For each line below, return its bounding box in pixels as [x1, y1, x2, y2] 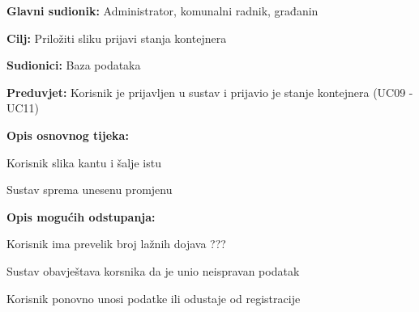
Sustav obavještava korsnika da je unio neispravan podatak [6, 262, 300, 279]
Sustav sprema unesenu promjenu [6, 181, 173, 198]
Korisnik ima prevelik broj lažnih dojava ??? [6, 235, 226, 252]
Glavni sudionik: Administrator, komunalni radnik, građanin [6, 2, 319, 19]
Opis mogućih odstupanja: [6, 208, 156, 225]
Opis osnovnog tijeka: [6, 126, 129, 143]
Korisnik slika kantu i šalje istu [6, 154, 161, 171]
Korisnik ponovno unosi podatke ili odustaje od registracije [6, 289, 301, 306]
